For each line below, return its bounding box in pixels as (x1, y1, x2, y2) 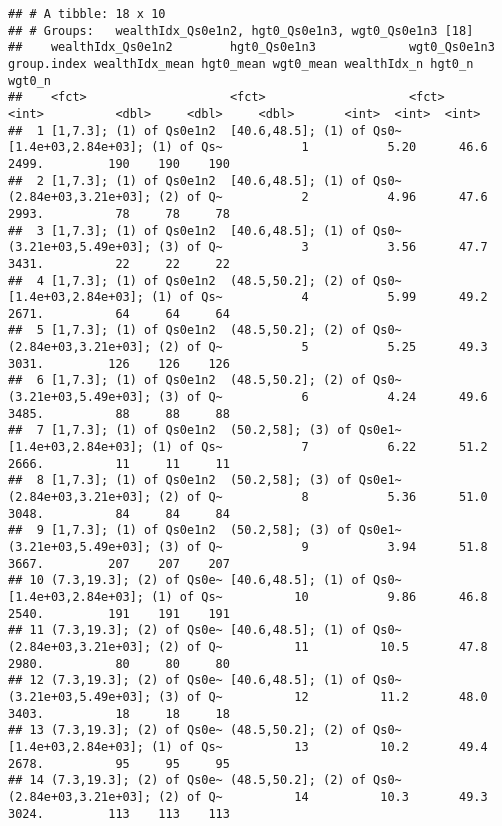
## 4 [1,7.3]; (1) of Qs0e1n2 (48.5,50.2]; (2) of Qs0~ (8, 273, 402, 288)
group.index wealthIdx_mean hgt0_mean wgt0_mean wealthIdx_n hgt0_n (8, 56, 474, 71)
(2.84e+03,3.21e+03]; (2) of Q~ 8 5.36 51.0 (8, 490, 488, 505)
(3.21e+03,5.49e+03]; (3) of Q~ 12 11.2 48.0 (8, 689, 488, 704)
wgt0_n (8, 73, 51, 88)
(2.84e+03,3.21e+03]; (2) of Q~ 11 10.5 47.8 (8, 639, 488, 654)
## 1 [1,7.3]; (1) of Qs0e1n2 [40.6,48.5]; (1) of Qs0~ (8, 123, 402, 138)
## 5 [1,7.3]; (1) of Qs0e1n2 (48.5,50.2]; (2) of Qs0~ (8, 323, 402, 338)
